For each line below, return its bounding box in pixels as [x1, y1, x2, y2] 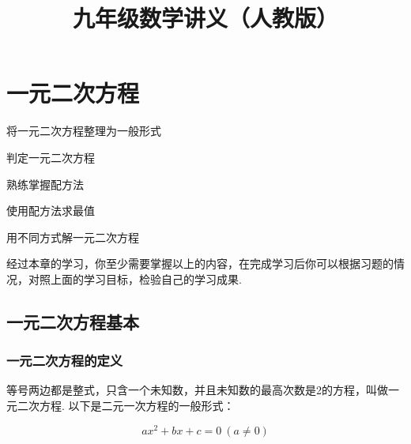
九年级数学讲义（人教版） [72, 2, 338, 34]
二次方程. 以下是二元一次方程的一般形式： [17, 397, 235, 414]
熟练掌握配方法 [6, 175, 84, 192]
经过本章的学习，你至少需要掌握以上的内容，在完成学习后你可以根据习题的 [6, 255, 394, 272]
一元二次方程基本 [6, 309, 139, 333]
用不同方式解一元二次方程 [6, 228, 139, 245]
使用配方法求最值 [6, 202, 95, 219]
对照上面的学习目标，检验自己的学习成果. [28, 270, 242, 287]
